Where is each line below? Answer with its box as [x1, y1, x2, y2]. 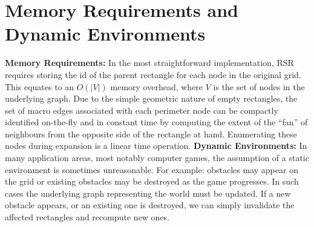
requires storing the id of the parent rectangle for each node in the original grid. [5, 68, 301, 81]
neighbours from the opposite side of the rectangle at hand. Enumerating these [5, 127, 297, 140]
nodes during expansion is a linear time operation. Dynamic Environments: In [5, 139, 307, 152]
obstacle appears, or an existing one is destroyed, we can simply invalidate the [5, 199, 295, 211]
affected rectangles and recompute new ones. [5, 211, 170, 223]
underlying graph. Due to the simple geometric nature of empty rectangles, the [5, 92, 298, 105]
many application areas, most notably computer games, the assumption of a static [5, 151, 309, 164]
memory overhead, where [110, 80, 203, 93]
